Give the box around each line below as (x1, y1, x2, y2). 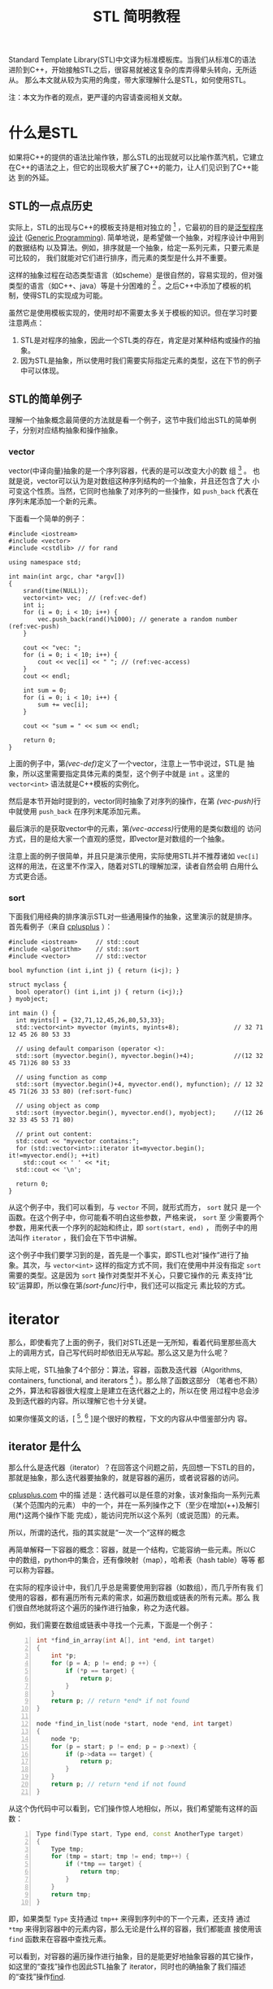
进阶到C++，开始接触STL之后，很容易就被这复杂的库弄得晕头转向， (8, 65, 236, 75)
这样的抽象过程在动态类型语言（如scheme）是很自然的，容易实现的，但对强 (8, 270, 263, 280)
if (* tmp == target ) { (65, 1860, 142, 1869)
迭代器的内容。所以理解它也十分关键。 (22, 1395, 151, 1405)
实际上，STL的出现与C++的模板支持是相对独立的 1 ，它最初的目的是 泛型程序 (8, 220, 264, 232)
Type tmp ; (50, 1845, 84, 1853)
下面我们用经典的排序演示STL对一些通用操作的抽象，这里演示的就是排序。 (8, 912, 257, 921)
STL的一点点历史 (8, 198, 93, 212)
